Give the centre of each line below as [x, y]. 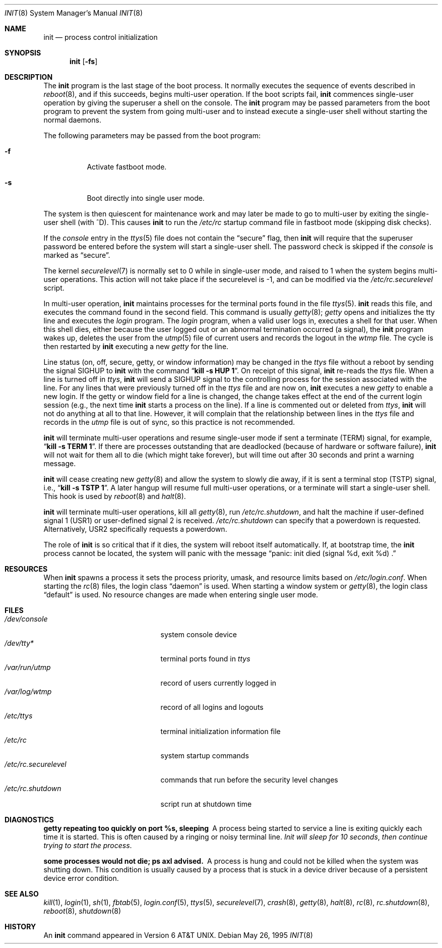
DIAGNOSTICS [29, 820]
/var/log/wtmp [28, 691]
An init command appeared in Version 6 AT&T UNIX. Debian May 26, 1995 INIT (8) [178, 935]
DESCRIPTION [29, 77]
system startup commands [205, 756]
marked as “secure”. [77, 255]
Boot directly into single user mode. [146, 198]
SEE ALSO [22, 894]
